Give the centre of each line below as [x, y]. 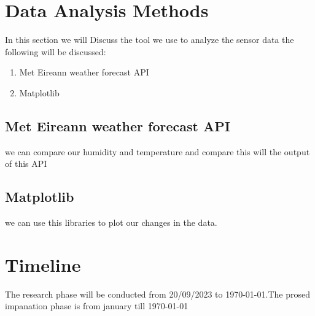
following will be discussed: [56, 51]
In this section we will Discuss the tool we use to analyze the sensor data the [150, 40]
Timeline [43, 264]
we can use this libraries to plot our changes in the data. [111, 222]
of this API [26, 164]
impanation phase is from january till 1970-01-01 [97, 306]
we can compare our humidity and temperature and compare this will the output [157, 151]
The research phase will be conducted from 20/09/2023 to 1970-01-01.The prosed [157, 294]
